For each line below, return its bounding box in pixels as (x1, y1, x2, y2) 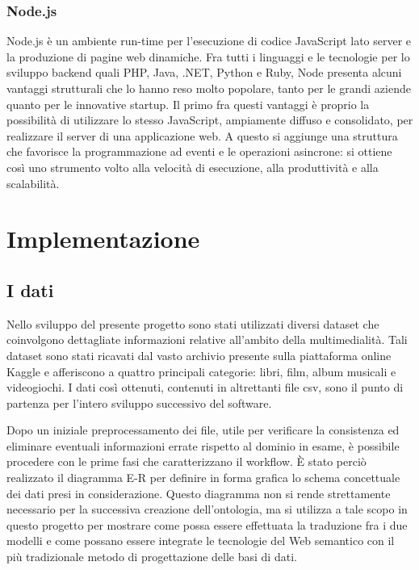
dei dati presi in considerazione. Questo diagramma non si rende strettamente (6, 484, 391, 501)
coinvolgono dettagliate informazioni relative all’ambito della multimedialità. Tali (6, 331, 408, 348)
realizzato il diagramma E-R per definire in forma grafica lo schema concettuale (6, 469, 400, 486)
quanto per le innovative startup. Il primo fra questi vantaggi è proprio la (6, 95, 370, 112)
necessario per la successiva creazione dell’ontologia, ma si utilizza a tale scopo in (6, 501, 408, 518)
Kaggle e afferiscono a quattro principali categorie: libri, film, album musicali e (6, 363, 396, 379)
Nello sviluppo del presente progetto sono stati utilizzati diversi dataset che (6, 315, 379, 332)
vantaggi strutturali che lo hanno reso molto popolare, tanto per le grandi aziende (6, 80, 411, 96)
